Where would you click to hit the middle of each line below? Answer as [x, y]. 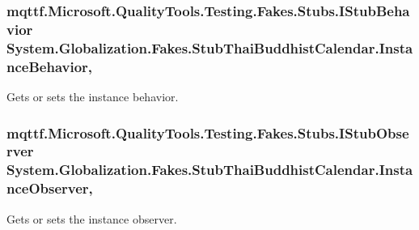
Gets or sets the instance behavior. [93, 96]
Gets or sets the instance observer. [92, 218]
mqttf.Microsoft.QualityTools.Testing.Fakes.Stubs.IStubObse [208, 132]
